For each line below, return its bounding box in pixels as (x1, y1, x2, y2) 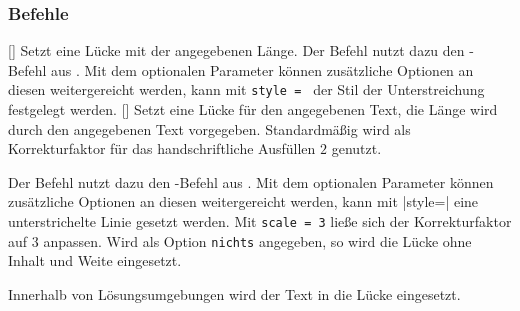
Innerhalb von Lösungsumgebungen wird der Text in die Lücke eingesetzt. (8, 283, 461, 304)
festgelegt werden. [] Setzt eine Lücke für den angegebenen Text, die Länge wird (8, 99, 498, 120)
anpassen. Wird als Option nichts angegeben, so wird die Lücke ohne (43, 230, 472, 251)
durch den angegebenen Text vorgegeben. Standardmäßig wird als (8, 118, 411, 139)
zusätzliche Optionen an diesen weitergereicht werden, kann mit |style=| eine (8, 191, 479, 212)
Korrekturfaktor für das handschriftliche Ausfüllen (8, 138, 316, 159)
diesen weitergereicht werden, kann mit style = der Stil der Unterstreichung (8, 79, 485, 100)
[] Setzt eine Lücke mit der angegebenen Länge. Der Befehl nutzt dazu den (8, 40, 465, 61)
